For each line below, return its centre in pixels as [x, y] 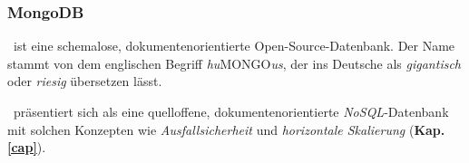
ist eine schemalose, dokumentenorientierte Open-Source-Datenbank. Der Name [234, 46]
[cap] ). [27, 147]
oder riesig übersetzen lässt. [85, 81]
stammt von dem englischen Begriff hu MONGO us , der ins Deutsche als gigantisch [234, 63]
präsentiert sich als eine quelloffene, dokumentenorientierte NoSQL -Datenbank [231, 111]
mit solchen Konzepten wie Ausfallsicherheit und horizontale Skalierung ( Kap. [226, 129]
